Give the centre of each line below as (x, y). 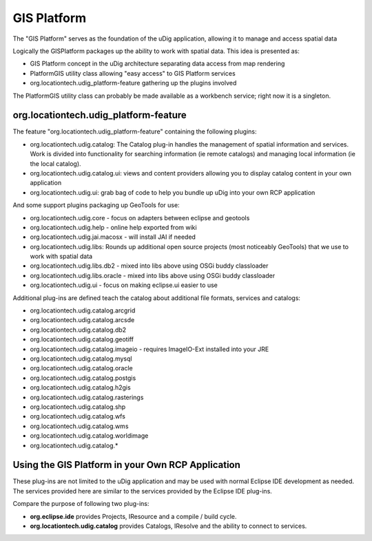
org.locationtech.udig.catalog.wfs (77, 416)
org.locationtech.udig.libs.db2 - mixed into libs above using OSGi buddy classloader (149, 266)
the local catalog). (56, 163)
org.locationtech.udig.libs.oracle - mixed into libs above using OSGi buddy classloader (153, 275)
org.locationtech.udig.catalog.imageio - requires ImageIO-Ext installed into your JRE (149, 349)
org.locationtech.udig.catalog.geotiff (82, 339)
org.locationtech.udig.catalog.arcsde (82, 320)
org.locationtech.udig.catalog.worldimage (89, 436)
